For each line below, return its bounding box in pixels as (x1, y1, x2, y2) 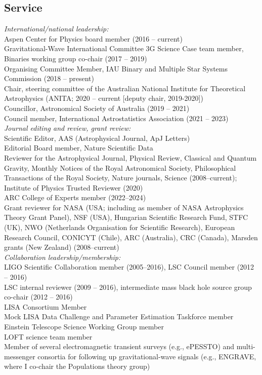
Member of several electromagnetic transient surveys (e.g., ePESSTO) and (4, 341, 235, 352)
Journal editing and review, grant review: (4, 123, 131, 133)
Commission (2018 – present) (4, 73, 94, 84)
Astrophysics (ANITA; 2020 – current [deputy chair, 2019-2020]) (4, 93, 203, 103)
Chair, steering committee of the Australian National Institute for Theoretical (4, 83, 246, 93)
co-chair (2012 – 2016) (4, 291, 73, 302)
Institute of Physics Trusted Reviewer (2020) (4, 182, 143, 193)
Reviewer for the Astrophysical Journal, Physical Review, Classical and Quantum (4, 152, 257, 163)
